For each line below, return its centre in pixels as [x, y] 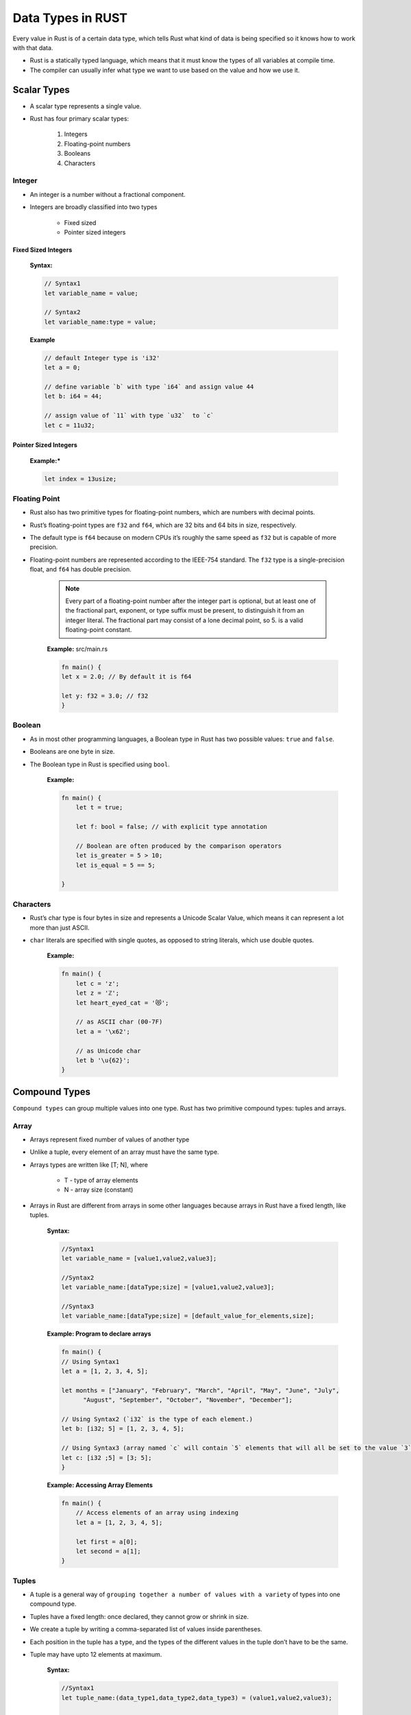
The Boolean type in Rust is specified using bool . [100, 764]
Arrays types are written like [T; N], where [89, 1164]
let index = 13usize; [80, 479]
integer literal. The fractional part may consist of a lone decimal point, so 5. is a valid [184, 620]
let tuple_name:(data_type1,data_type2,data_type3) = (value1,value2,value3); [197, 1698]
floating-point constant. [99, 630]
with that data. [33, 47]
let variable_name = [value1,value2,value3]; [139, 1258]
